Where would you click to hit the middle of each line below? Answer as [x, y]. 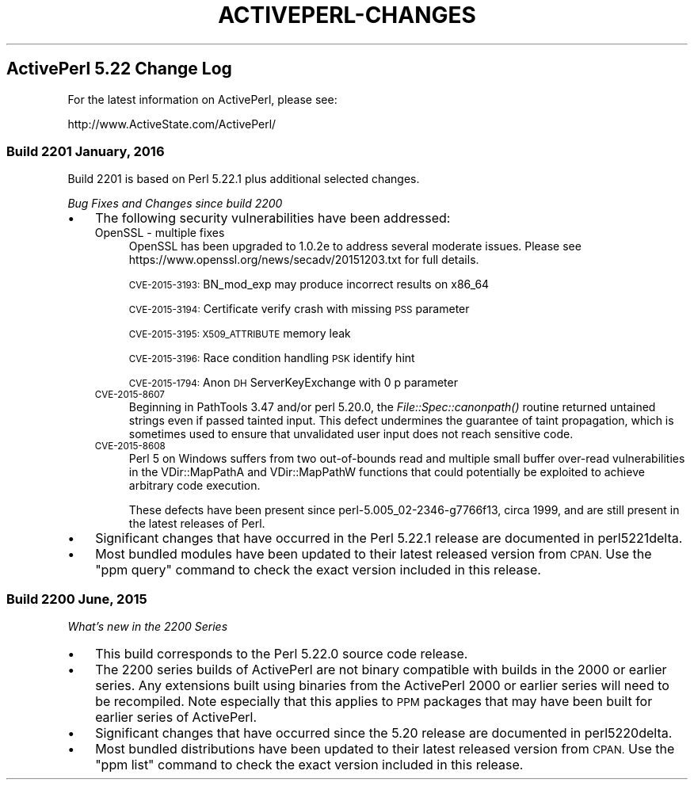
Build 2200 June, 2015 [77, 599]
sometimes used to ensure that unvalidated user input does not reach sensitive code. [351, 434]
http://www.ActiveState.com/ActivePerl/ [172, 124]
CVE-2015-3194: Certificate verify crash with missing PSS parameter [299, 309]
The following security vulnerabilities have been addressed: [273, 218]
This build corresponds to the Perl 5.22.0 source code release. [282, 654]
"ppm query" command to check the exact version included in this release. [318, 570]
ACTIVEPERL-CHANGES [347, 15]
